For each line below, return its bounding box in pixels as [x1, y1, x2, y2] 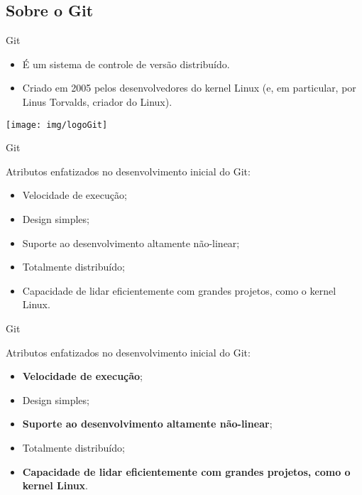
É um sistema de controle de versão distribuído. [22, 56, 230, 71]
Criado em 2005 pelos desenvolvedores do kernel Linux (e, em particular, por [22, 80, 356, 95]
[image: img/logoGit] [6, 119, 108, 130]
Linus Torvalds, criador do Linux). [22, 94, 172, 109]
